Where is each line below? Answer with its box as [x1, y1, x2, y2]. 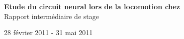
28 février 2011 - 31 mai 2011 [4, 27, 93, 38]
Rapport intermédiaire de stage [4, 11, 99, 21]
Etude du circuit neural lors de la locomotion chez [4, 1, 180, 11]
